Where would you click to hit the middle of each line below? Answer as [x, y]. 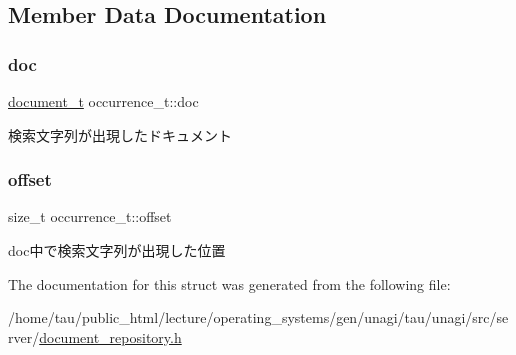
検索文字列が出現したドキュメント [120, 134]
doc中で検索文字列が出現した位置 [117, 250]
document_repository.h [110, 336]
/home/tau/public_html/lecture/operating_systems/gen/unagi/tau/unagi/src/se [258, 317]
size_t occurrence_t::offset [90, 216]
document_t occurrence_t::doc [103, 101]
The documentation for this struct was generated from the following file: [229, 283]
